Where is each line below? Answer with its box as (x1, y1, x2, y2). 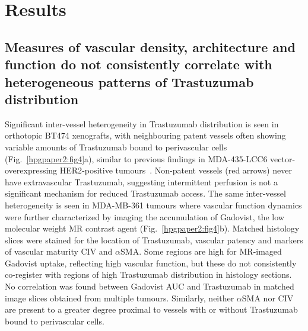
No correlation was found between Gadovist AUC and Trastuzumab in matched (5, 280, 294, 293)
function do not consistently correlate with (5, 55, 272, 73)
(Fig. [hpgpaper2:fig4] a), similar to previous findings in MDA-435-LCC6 (5, 152, 268, 165)
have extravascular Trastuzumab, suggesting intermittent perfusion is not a (5, 175, 278, 188)
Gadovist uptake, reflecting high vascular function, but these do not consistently (5, 256, 297, 269)
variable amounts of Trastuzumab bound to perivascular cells (5, 140, 227, 153)
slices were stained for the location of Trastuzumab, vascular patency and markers (5, 233, 303, 246)
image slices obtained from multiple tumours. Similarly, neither (5, 291, 234, 304)
